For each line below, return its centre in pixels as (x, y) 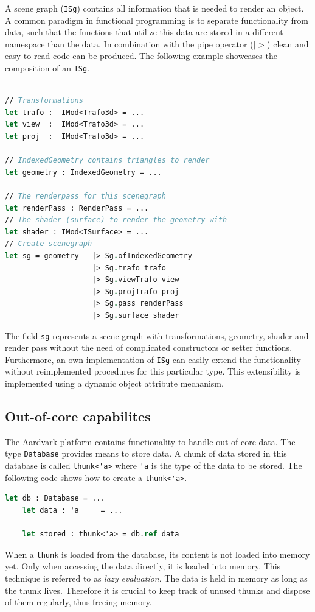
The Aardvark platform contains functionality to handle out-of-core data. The (150, 441)
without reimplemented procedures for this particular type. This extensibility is (153, 371)
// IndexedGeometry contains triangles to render (107, 160)
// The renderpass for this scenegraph (85, 196)
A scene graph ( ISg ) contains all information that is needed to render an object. (154, 8)
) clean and (288, 44)
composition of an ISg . (47, 68)
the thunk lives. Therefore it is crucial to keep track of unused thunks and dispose (157, 590)
